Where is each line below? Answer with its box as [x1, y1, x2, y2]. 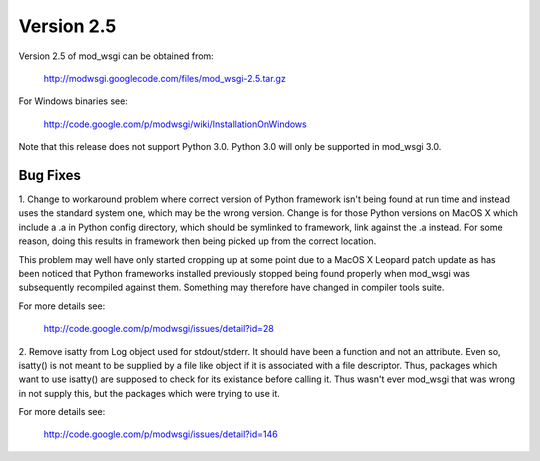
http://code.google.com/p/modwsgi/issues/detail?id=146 [43, 428, 279, 440]
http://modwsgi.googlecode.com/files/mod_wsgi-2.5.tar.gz [43, 72, 287, 84]
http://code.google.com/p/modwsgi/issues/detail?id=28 [43, 323, 274, 335]
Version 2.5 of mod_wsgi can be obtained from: [18, 50, 214, 62]
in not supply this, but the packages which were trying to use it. [18, 387, 280, 399]
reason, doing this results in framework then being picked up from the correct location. [18, 235, 377, 247]
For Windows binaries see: [18, 95, 129, 107]
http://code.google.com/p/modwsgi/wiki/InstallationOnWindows [43, 118, 307, 130]
